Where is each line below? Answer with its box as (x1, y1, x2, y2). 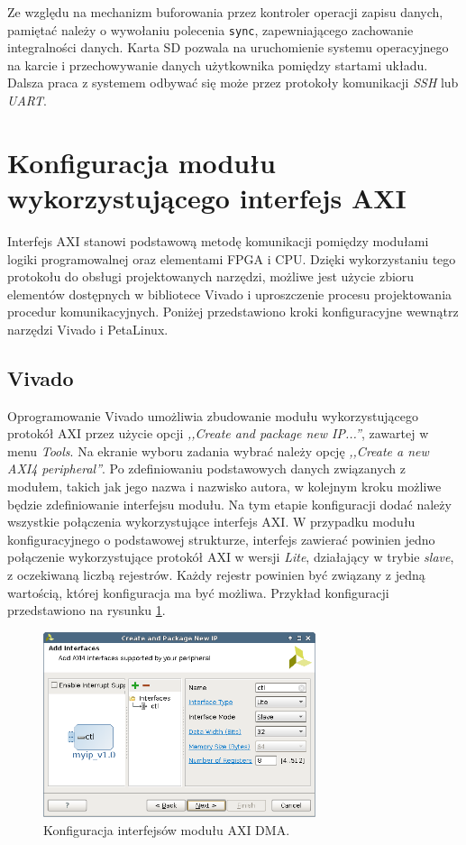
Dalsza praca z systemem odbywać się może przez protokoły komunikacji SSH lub (7, 73, 459, 92)
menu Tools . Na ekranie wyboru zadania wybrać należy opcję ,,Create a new (7, 441, 429, 460)
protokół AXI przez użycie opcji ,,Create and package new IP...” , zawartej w (7, 424, 429, 443)
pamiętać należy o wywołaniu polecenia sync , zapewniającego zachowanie (7, 20, 414, 39)
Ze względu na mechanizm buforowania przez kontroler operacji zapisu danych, (7, 3, 443, 21)
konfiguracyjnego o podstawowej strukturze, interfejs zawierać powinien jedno (7, 529, 435, 548)
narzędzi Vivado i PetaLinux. (7, 319, 169, 338)
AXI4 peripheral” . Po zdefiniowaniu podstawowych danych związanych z (7, 459, 407, 478)
